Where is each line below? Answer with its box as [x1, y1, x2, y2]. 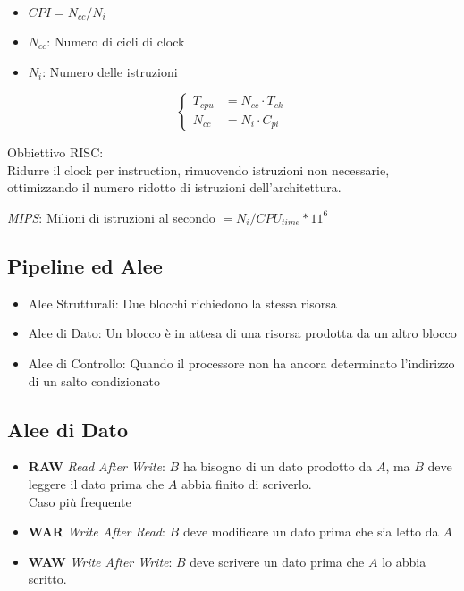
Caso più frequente [28, 492, 131, 511]
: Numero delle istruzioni [42, 62, 178, 80]
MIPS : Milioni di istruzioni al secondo [7, 207, 215, 226]
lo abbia [382, 552, 426, 570]
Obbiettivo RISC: [7, 143, 104, 162]
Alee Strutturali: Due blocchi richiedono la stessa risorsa [28, 293, 337, 312]
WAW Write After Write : [28, 552, 173, 570]
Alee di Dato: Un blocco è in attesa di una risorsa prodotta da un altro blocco [28, 324, 457, 342]
